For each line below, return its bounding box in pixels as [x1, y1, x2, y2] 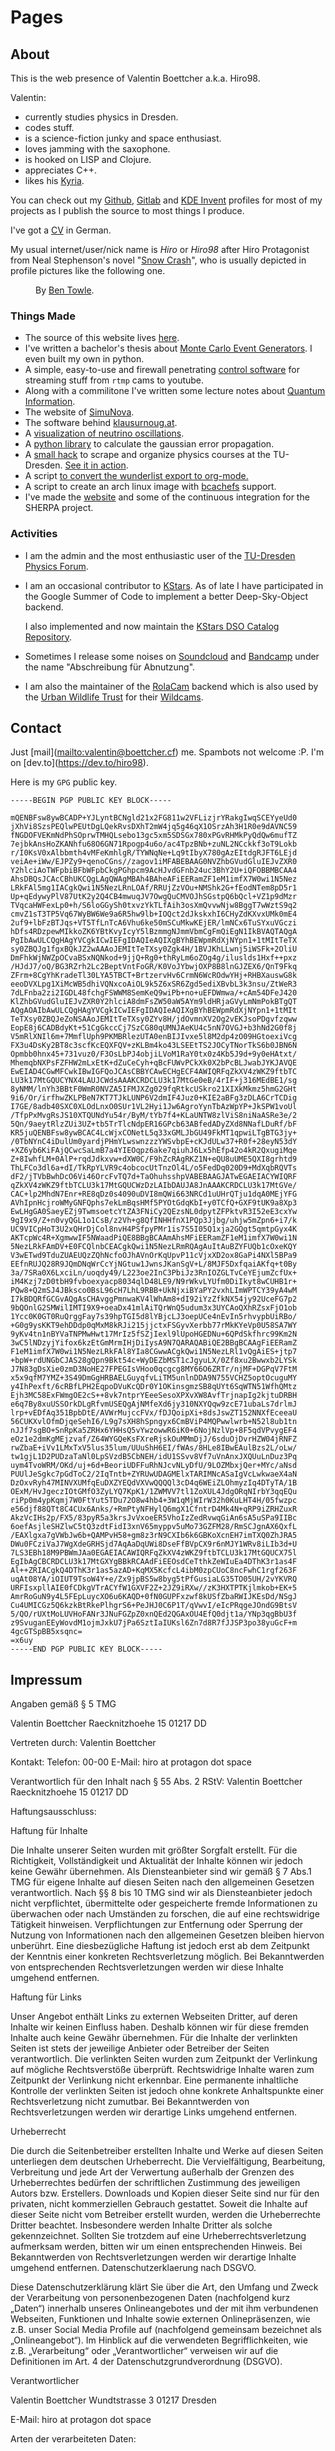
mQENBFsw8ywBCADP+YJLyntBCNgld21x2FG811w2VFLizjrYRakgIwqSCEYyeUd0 [10, 813, 298, 823]
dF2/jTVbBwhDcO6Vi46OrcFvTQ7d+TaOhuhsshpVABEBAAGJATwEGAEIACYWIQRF [10, 1172, 298, 1182]
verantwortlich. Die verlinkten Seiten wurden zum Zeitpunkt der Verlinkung [10, 2053, 318, 2065]
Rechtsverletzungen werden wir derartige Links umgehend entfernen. [10, 2106, 298, 2118]
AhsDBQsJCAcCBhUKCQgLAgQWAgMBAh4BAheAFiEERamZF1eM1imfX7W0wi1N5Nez [10, 874, 298, 885]
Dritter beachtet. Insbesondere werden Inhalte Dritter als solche [10, 2219, 273, 2231]
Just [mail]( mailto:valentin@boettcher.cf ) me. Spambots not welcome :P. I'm [10, 746, 325, 758]
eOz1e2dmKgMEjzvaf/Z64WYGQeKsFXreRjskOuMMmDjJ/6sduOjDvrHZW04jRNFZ [10, 1434, 298, 1445]
